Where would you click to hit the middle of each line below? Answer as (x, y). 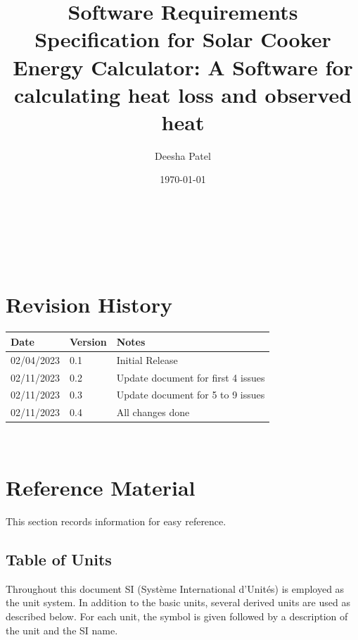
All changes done (153, 412)
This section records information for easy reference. (116, 521)
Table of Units (59, 559)
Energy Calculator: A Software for (183, 67)
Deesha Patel (183, 155)
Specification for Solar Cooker (183, 39)
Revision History (89, 305)
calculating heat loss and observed (183, 94)
